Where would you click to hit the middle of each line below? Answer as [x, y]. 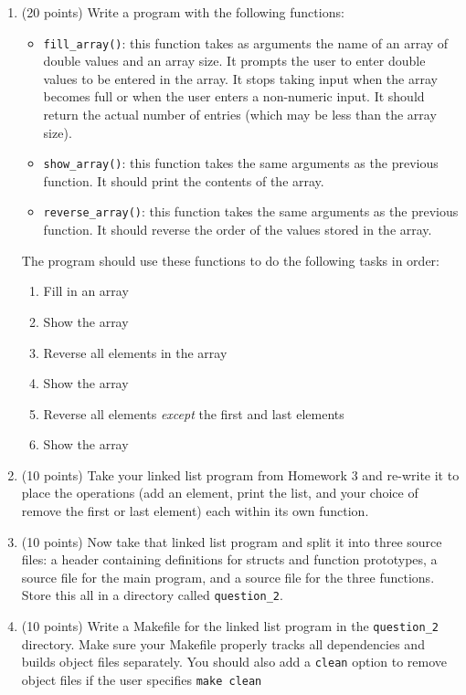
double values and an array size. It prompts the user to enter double [234, 61]
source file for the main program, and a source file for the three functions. [228, 577]
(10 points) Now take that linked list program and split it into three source [232, 541]
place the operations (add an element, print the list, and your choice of [220, 493]
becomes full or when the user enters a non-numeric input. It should [234, 96]
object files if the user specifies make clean [142, 679]
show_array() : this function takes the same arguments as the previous [241, 163]
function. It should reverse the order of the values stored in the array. [238, 230]
